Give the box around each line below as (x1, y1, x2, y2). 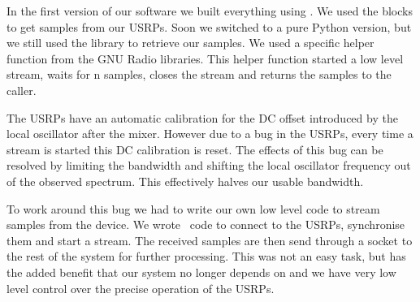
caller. (6, 81, 37, 98)
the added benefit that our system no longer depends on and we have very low (6, 263, 396, 280)
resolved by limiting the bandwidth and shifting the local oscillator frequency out (6, 157, 411, 174)
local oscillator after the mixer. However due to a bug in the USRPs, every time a (6, 125, 414, 142)
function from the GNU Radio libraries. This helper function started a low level (6, 50, 404, 67)
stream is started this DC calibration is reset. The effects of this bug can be (6, 140, 383, 157)
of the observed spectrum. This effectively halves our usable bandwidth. (6, 172, 364, 189)
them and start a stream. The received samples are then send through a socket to (6, 231, 413, 248)
